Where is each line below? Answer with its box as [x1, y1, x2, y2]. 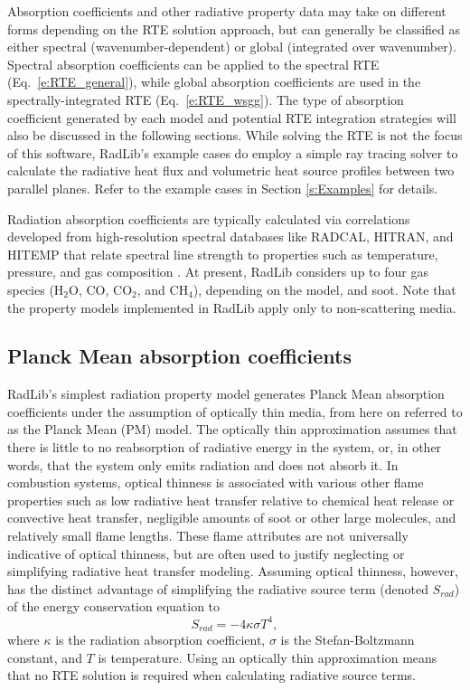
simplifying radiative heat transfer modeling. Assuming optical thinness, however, [7, 562, 458, 581]
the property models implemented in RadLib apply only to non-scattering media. [7, 298, 456, 317]
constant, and [7, 647, 82, 666]
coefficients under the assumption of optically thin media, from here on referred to [7, 402, 463, 421]
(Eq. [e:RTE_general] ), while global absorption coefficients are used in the [7, 72, 421, 91]
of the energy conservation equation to [7, 597, 221, 616]
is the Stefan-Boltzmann [280, 629, 415, 648]
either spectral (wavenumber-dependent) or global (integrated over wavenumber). [7, 37, 456, 56]
